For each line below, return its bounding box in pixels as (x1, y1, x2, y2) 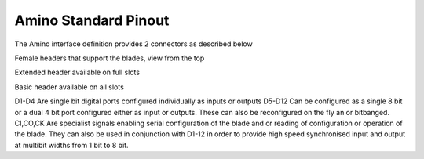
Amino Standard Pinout (14, 12, 170, 29)
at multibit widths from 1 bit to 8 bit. (14, 140, 129, 150)
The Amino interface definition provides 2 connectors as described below (14, 39, 253, 49)
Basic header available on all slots (14, 82, 125, 92)
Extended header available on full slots (14, 67, 141, 78)
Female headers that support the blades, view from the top (14, 53, 205, 63)
